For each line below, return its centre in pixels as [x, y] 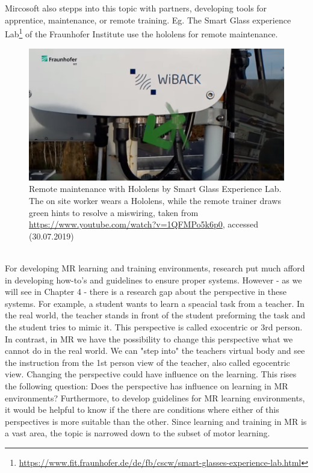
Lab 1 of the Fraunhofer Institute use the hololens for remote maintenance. [141, 33]
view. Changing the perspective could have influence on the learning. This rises [151, 374]
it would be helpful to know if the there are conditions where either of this [142, 410]
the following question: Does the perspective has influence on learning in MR [147, 385]
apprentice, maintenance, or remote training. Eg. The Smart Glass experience [148, 20]
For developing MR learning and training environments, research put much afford [155, 268]
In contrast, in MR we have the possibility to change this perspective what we [149, 339]
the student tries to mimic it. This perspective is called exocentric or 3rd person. [154, 327]
